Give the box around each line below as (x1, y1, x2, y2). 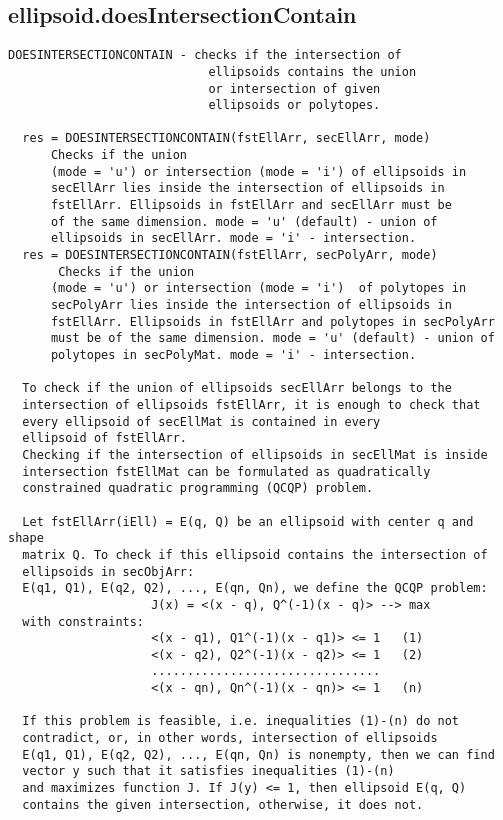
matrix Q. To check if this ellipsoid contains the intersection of (22, 547, 488, 562)
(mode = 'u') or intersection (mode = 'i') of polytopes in (50, 281, 467, 296)
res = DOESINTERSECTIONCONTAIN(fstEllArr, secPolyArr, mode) (22, 248, 438, 263)
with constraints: (22, 614, 145, 629)
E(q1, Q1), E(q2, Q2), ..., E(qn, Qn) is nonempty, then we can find (22, 747, 495, 762)
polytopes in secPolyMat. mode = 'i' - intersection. (50, 348, 417, 363)
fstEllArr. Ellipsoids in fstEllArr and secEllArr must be (50, 198, 452, 213)
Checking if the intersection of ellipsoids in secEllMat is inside (22, 447, 488, 462)
